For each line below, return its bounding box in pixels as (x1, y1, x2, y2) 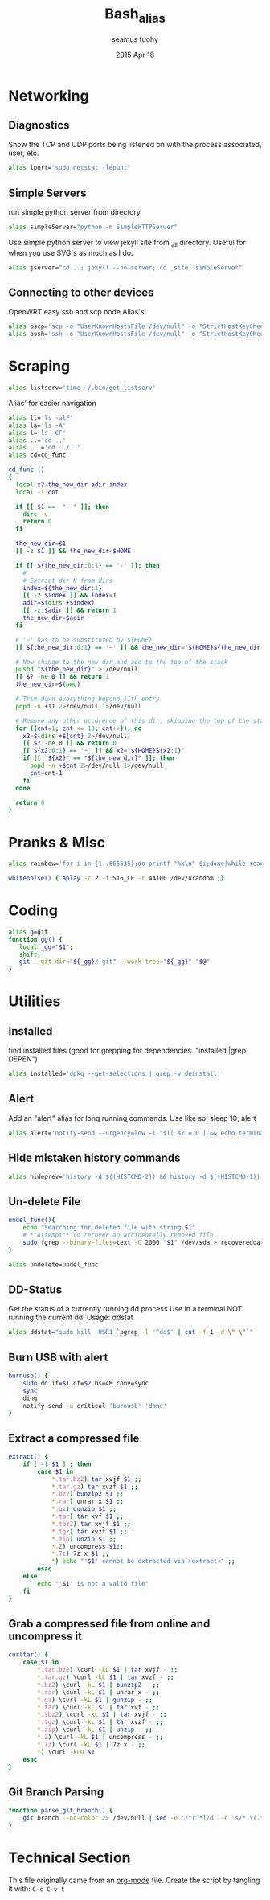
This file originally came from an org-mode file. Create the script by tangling (8, 1875, 260, 1885)
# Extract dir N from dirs (22, 577, 113, 585)
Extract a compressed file (8, 1431, 140, 1445)
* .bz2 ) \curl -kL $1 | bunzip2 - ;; (37, 1680, 160, 1689)
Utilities (8, 992, 61, 1011)
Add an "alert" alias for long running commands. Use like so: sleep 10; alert (8, 1113, 257, 1122)
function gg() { (8, 935, 63, 943)
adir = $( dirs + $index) (22, 599, 95, 607)
